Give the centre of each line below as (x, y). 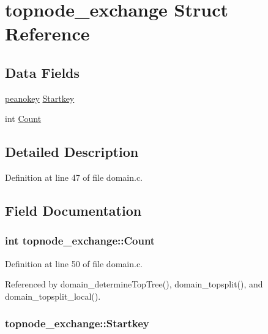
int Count (23, 119)
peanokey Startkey (40, 98)
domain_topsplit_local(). (53, 296)
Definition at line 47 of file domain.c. (74, 177)
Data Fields (43, 72)
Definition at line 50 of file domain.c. (74, 263)
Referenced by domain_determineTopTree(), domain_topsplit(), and (134, 284)
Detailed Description (72, 152)
